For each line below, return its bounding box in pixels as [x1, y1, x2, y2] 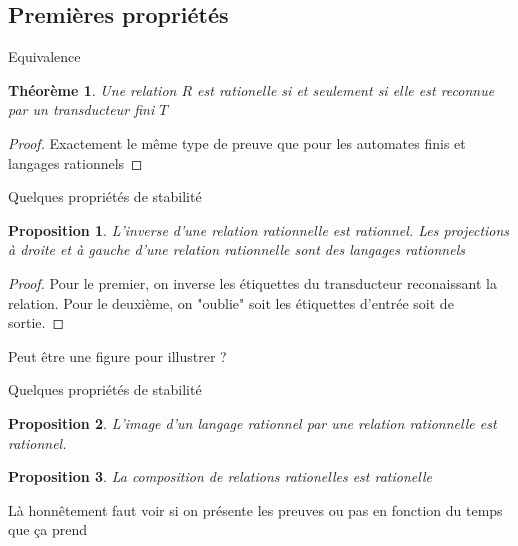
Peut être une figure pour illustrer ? [8, 345, 227, 366]
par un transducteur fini [8, 99, 155, 120]
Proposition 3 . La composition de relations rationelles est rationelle [8, 466, 432, 487]
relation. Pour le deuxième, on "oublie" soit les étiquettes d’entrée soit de [8, 292, 454, 313]
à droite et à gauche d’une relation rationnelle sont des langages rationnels [8, 239, 465, 260]
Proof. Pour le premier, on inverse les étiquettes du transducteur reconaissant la [8, 272, 497, 293]
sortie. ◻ [8, 312, 65, 333]
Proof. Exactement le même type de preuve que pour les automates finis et [8, 132, 466, 153]
